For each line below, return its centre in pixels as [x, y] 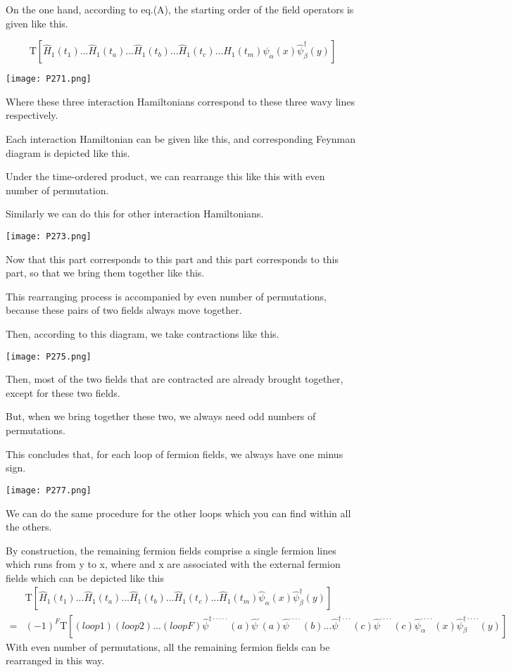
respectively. [32, 115]
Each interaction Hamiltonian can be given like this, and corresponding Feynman [181, 139]
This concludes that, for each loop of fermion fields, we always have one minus [175, 454]
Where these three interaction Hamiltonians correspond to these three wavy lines [181, 101]
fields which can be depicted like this [85, 577]
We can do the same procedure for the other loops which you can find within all [178, 513]
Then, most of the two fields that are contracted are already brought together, [175, 379]
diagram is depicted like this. [68, 152]
